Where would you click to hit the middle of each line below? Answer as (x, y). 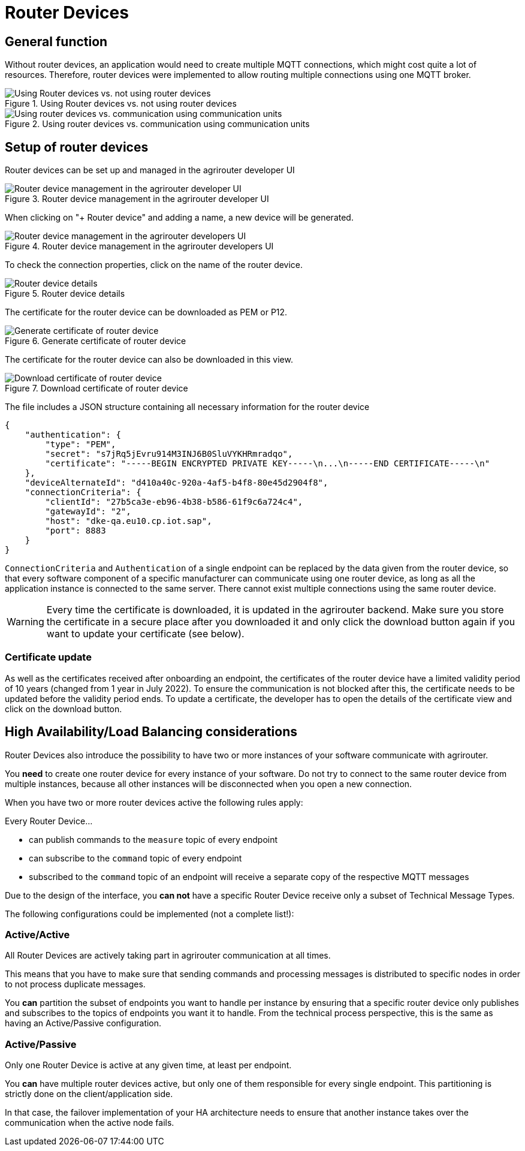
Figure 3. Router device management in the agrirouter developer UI (137, 199)
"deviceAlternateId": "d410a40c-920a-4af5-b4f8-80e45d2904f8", (176, 483)
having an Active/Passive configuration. (83, 1023)
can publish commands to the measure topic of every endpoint (153, 839)
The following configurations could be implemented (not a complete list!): (150, 914)
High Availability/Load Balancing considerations (151, 732)
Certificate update (48, 657)
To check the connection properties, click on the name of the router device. (154, 265)
